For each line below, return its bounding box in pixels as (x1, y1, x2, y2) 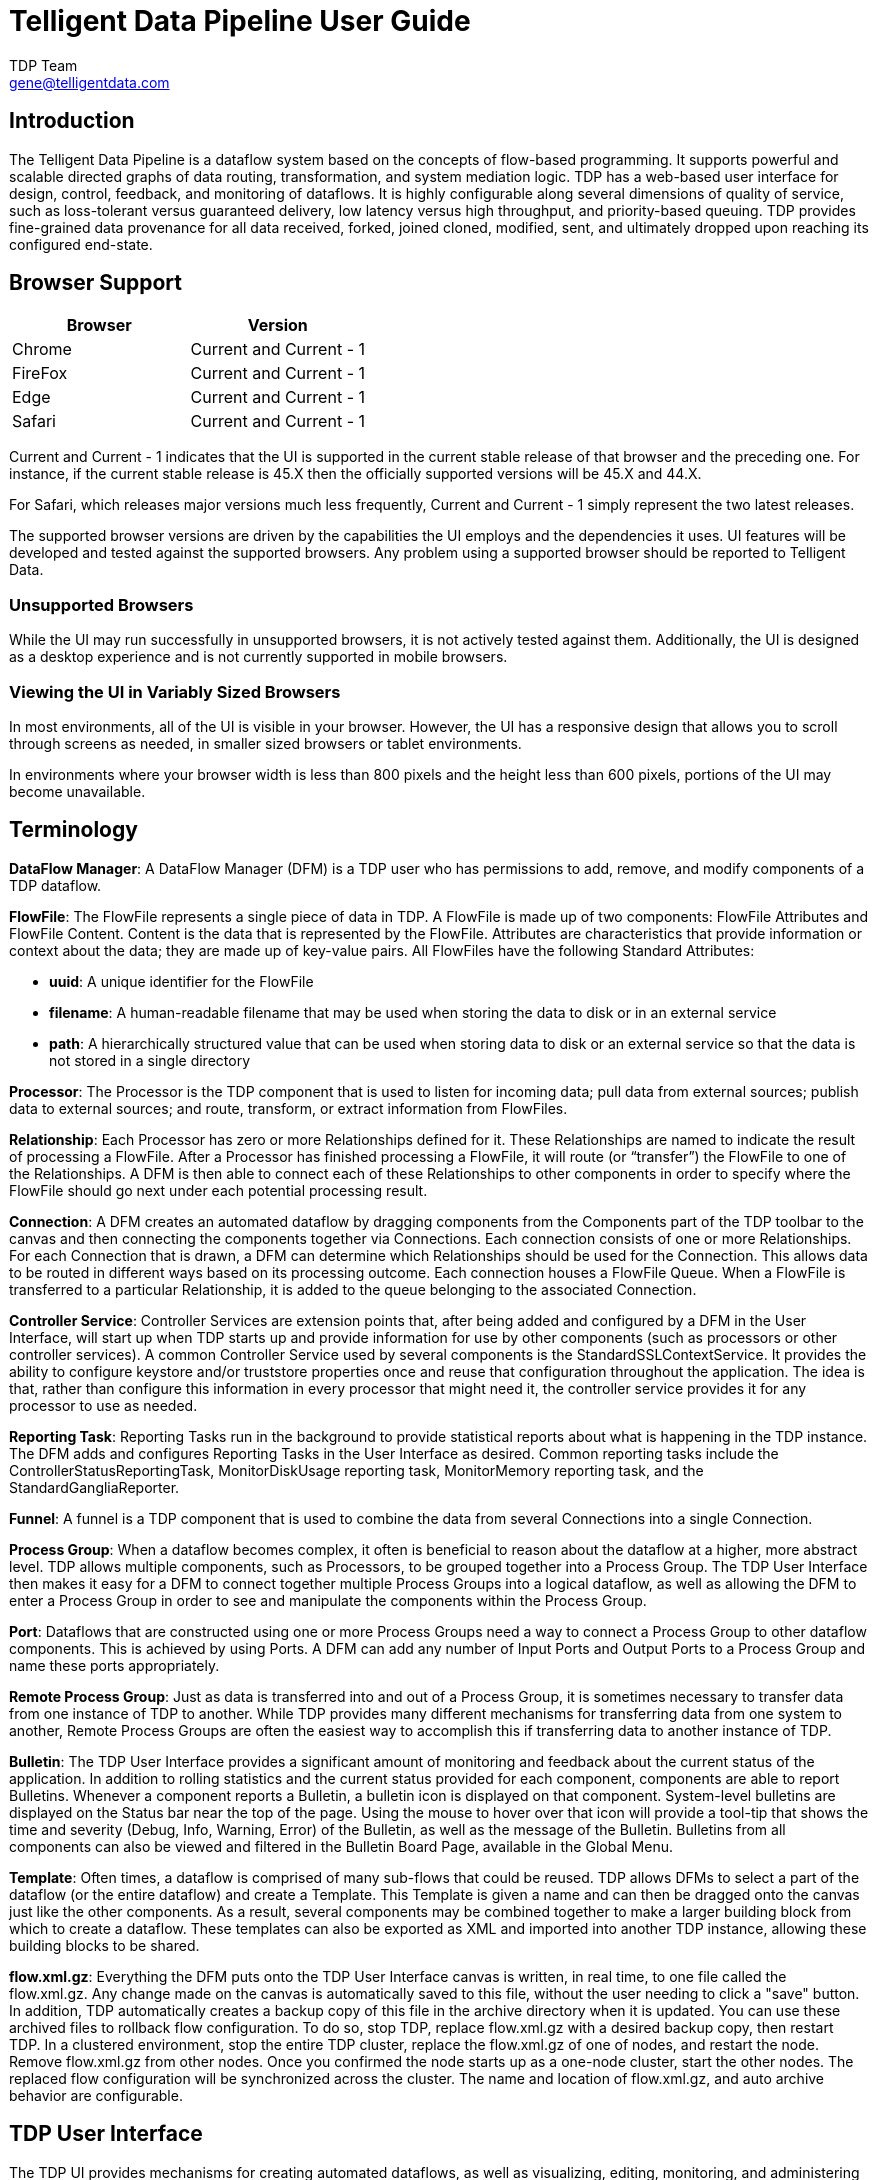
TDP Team (9, 56, 78, 74)
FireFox (12, 363, 68, 384)
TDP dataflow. (9, 876, 102, 894)
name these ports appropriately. (9, 1656, 220, 1674)
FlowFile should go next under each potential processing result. (9, 1181, 428, 1199)
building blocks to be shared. (9, 1936, 200, 1954)
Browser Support (9, 270, 183, 296)
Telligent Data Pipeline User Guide (9, 4, 471, 38)
